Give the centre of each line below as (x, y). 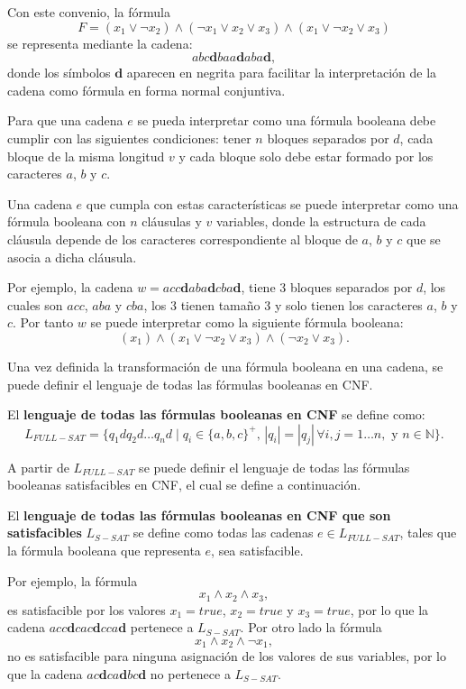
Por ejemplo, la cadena (70, 287)
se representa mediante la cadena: (100, 43)
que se (424, 239)
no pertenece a (190, 673)
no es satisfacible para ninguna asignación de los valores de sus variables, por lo (227, 656)
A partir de (38, 467)
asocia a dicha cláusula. (72, 257)
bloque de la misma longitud (86, 156)
